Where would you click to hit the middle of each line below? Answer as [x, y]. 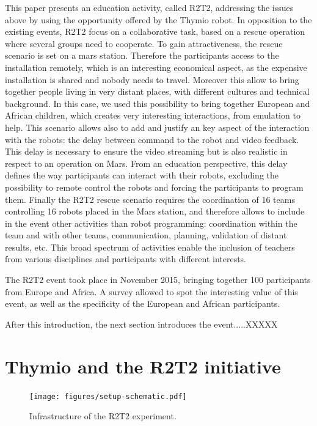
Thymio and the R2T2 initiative [143, 366]
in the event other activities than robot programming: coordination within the [151, 223]
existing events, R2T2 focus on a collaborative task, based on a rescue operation [155, 31]
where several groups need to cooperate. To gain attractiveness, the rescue [144, 43]
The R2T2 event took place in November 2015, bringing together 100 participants [158, 280]
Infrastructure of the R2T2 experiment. [103, 416]
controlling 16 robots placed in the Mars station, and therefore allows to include [155, 211]
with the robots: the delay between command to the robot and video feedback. [152, 139]
